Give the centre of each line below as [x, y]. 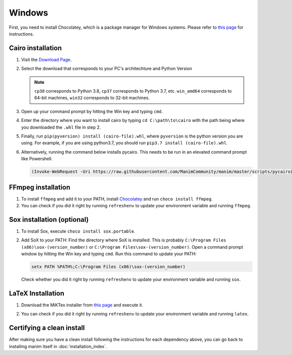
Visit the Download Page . [46, 59]
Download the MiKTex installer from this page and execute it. [82, 305]
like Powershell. [37, 159]
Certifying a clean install [47, 328]
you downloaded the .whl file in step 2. [61, 127]
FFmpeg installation [40, 187]
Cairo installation [35, 48]
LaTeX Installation [36, 293]
